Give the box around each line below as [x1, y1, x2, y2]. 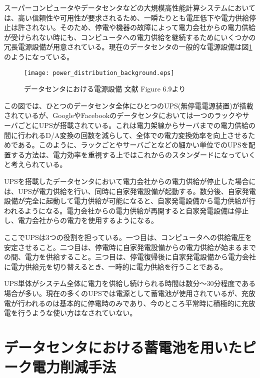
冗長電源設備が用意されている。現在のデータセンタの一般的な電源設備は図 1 [4, 41, 252, 52]
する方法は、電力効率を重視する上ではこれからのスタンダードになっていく [10, 149, 256, 159]
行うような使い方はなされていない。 [17, 307, 137, 318]
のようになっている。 [4, 51, 74, 61]
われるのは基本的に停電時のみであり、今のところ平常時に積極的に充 [24, 297, 248, 308]
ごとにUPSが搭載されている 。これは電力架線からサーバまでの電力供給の [17, 120, 256, 130]
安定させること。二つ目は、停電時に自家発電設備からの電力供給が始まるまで [4, 241, 256, 252]
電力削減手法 [32, 356, 116, 377]
